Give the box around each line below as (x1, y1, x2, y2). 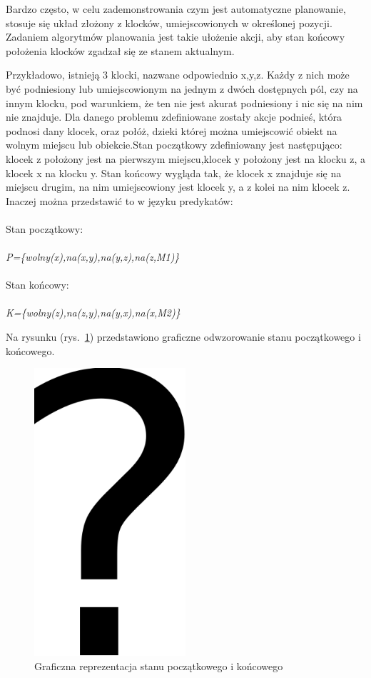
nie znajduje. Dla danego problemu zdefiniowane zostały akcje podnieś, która (6, 109, 342, 124)
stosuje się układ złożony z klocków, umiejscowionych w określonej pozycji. (6, 15, 332, 30)
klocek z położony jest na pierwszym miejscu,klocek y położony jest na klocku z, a (6, 151, 365, 166)
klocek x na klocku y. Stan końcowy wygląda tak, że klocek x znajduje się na (6, 165, 342, 180)
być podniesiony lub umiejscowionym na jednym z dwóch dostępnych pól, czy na (6, 81, 358, 96)
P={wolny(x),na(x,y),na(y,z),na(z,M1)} (6, 249, 180, 264)
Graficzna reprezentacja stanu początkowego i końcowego (34, 658, 283, 673)
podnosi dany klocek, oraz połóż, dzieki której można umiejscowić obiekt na (6, 123, 337, 138)
